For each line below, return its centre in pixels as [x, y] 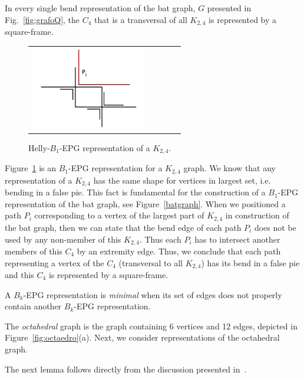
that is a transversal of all [141, 19]
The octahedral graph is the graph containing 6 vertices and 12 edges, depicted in [151, 326]
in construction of [257, 215]
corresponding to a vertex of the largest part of [119, 215]
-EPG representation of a [105, 147]
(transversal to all [151, 262]
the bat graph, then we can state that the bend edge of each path [123, 227]
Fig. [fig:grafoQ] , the [42, 19]
